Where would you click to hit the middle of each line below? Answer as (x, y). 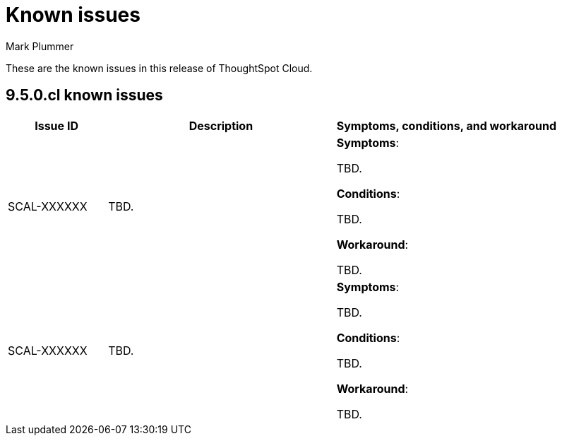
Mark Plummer (40, 46)
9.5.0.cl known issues (84, 95)
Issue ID (56, 125)
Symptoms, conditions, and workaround (446, 125)
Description (221, 125)
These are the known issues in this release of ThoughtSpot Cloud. (159, 68)
